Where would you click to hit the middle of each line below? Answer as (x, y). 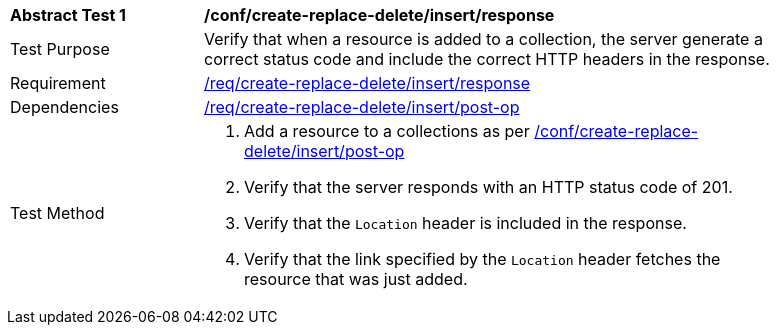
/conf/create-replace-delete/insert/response (379, 15)
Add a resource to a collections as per (387, 131)
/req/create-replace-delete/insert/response (367, 83)
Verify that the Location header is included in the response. (465, 223)
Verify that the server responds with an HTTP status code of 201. (488, 187)
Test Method (57, 213)
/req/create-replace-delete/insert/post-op (362, 107)
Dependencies (64, 107)
